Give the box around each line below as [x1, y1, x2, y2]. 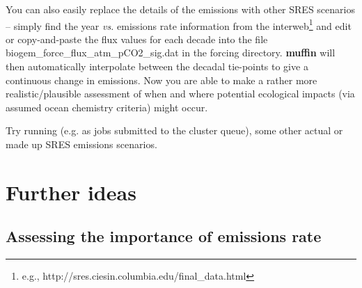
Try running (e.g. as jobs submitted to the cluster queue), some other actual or [6, 123, 343, 138]
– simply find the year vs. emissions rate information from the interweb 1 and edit [6, 16, 352, 33]
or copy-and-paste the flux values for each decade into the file [6, 31, 268, 46]
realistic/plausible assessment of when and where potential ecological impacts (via [6, 86, 355, 101]
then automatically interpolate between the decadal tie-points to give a [6, 59, 308, 74]
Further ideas [6, 177, 136, 206]
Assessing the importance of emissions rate [6, 225, 322, 247]
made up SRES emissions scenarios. [6, 137, 157, 151]
